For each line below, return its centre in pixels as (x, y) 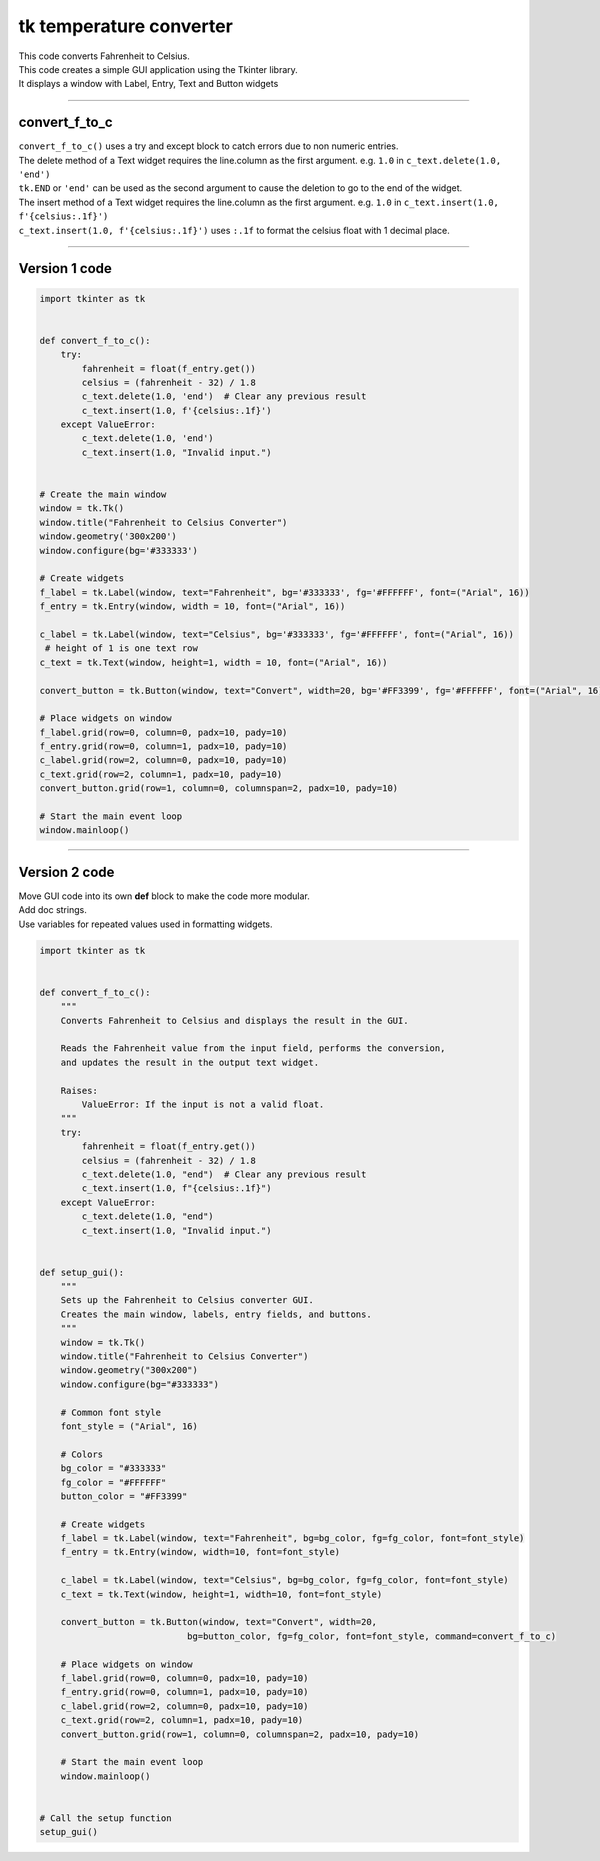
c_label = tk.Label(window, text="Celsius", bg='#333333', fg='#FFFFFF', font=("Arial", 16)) (277, 634)
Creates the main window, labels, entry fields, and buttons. (216, 1314)
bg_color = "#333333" (113, 1468)
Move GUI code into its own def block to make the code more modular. (164, 896)
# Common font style (111, 1412)
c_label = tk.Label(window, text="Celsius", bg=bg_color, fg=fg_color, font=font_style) (284, 1580)
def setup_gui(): (82, 1272)
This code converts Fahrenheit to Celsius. (104, 56)
